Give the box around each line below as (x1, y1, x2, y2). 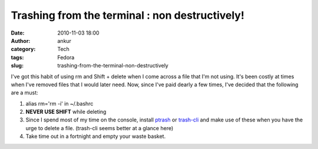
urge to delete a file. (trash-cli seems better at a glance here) (25, 124, 174, 131)
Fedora (57, 53, 75, 61)
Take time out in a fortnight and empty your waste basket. (25, 133, 166, 140)
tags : (11, 53, 24, 61)
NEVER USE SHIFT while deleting (25, 109, 107, 116)
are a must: (11, 89, 38, 96)
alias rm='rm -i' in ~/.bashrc (25, 100, 94, 107)
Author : (11, 37, 31, 44)
